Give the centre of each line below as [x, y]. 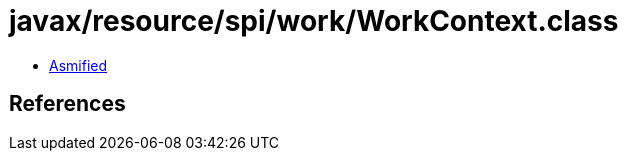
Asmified [78, 65]
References [67, 104]
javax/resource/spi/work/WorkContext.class [314, 21]
